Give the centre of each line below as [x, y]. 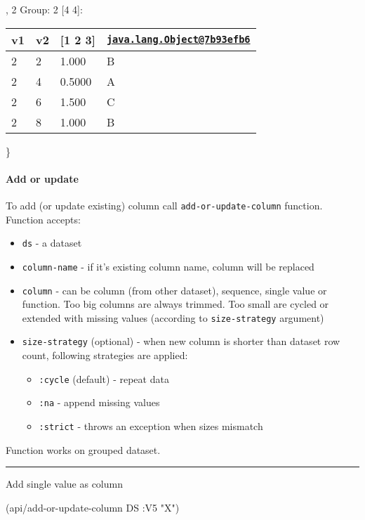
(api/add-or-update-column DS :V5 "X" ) [93, 507]
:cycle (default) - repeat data [104, 378]
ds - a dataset [52, 243]
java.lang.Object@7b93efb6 [178, 40]
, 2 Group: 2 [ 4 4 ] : [44, 9]
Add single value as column [64, 484]
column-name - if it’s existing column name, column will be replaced [168, 266]
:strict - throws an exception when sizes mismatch [151, 426]
